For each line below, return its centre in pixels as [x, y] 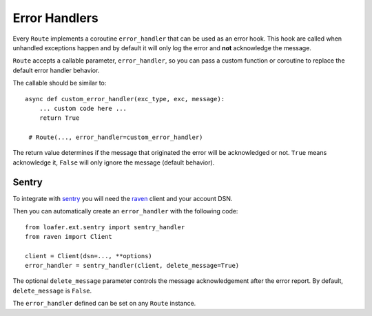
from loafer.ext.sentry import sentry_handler [105, 227]
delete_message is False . [52, 291]
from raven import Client [69, 236]
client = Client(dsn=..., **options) [89, 256]
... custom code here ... [83, 108]
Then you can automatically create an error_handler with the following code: [125, 211]
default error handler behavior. [56, 70]
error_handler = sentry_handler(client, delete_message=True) [132, 266]
